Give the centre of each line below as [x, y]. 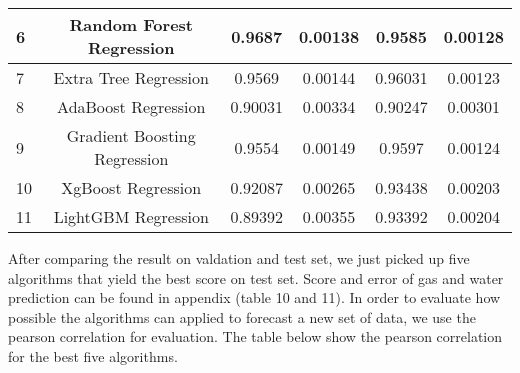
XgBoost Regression [131, 187]
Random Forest [131, 24]
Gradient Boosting [131, 135]
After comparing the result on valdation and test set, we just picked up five [239, 258]
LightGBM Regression [131, 216]
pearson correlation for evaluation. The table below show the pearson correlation [255, 336]
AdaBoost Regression [131, 106]
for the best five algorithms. [93, 355]
